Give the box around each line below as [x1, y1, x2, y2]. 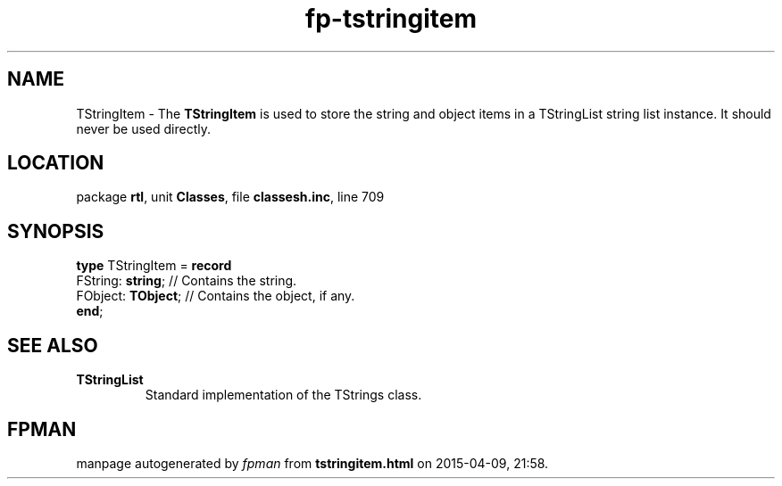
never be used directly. [76, 120, 212, 136]
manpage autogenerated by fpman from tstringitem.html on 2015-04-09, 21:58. [76, 455, 549, 471]
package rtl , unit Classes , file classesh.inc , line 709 [76, 189, 385, 205]
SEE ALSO [7, 334, 98, 357]
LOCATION [7, 152, 104, 175]
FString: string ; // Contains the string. [76, 273, 297, 289]
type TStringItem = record [76, 258, 232, 274]
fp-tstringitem [305, 4, 477, 34]
